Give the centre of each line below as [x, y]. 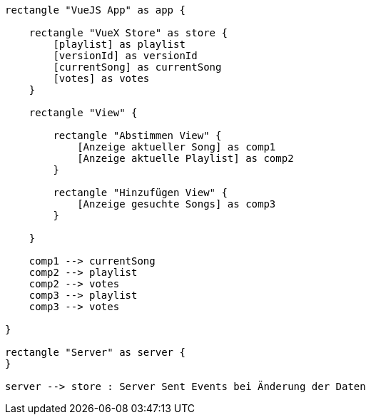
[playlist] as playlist [119, 44]
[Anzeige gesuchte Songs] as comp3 [177, 204]
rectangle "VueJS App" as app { [95, 10]
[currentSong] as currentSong [137, 67]
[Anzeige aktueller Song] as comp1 [177, 147]
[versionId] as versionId [125, 56]
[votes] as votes [101, 78]
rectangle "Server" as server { [95, 352]
